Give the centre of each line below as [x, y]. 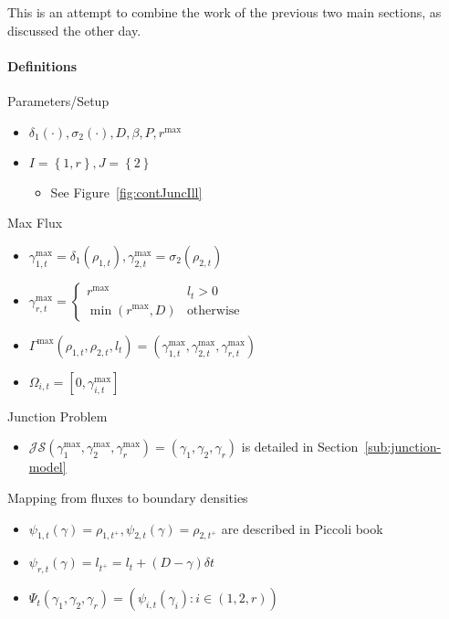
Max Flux [35, 223]
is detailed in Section [300, 447]
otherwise [213, 310]
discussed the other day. [74, 30]
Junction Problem [57, 416]
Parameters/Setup [58, 100]
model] [47, 467]
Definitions [42, 65]
